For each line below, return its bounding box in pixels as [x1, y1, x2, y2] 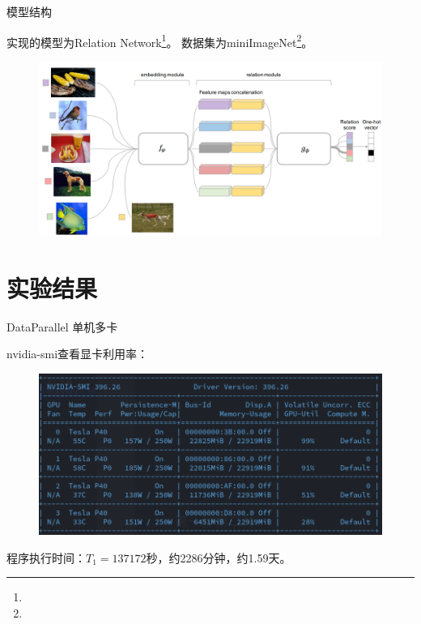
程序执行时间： [6, 549, 86, 566]
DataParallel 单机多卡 [6, 318, 118, 335]
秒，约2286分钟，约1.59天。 [146, 549, 291, 566]
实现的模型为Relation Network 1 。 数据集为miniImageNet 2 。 [6, 31, 313, 50]
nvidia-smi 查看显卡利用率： [6, 345, 149, 362]
